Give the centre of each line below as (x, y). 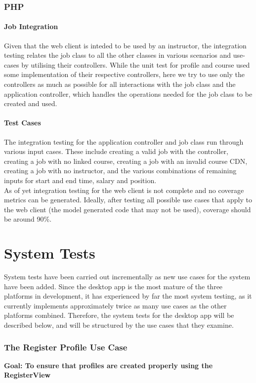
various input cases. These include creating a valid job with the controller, (116, 151)
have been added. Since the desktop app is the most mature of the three (113, 286)
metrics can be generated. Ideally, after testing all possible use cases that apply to (128, 200)
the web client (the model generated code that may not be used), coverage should (128, 209)
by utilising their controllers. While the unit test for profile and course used (136, 64)
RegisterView (27, 375)
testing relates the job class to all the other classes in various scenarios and (117, 55)
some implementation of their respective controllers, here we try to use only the (124, 74)
